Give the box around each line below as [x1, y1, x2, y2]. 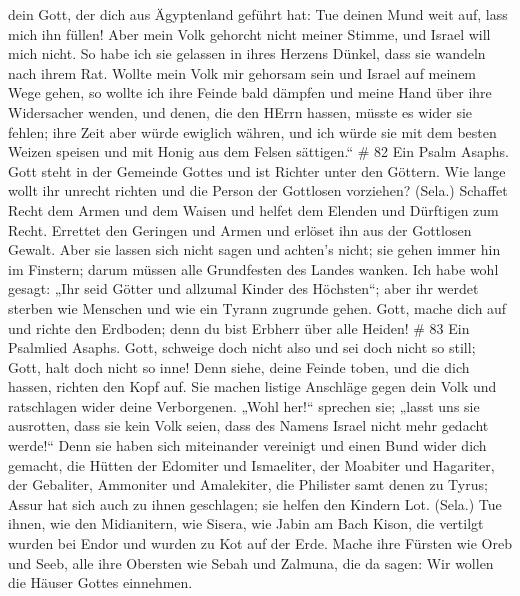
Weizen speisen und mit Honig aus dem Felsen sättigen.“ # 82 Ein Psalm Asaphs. [8, 141, 509, 162]
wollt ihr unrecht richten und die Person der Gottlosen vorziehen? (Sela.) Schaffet [8, 180, 508, 201]
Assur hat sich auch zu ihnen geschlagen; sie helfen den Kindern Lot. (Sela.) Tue [8, 493, 502, 514]
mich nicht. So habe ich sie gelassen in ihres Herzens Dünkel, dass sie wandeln [8, 43, 486, 64]
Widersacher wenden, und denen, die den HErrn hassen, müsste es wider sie [8, 101, 473, 122]
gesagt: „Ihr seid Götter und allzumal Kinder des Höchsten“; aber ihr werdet [8, 278, 479, 299]
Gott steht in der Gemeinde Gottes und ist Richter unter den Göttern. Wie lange [8, 160, 506, 181]
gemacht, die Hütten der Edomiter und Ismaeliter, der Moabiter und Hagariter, [8, 454, 495, 475]
